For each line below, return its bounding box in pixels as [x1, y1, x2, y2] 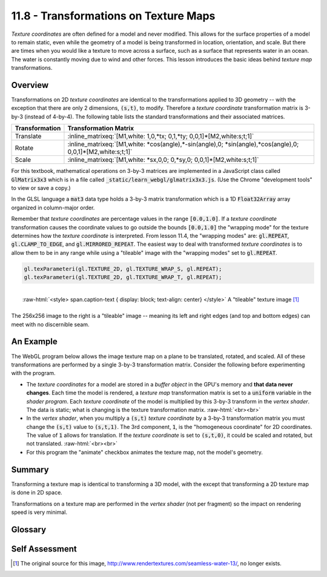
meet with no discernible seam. [11, 320, 90, 328]
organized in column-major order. [11, 204, 95, 211]
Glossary [11, 524, 47, 535]
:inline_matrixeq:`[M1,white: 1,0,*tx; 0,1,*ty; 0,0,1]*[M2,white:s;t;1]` [67, 132, 254, 141]
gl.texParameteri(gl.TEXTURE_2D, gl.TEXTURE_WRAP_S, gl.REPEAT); [24, 265, 222, 272]
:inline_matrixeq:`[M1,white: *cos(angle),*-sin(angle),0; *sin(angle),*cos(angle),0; [67, 140, 299, 149]
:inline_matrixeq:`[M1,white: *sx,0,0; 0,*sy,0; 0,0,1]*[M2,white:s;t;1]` [67, 155, 259, 164]
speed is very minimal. [11, 508, 68, 516]
